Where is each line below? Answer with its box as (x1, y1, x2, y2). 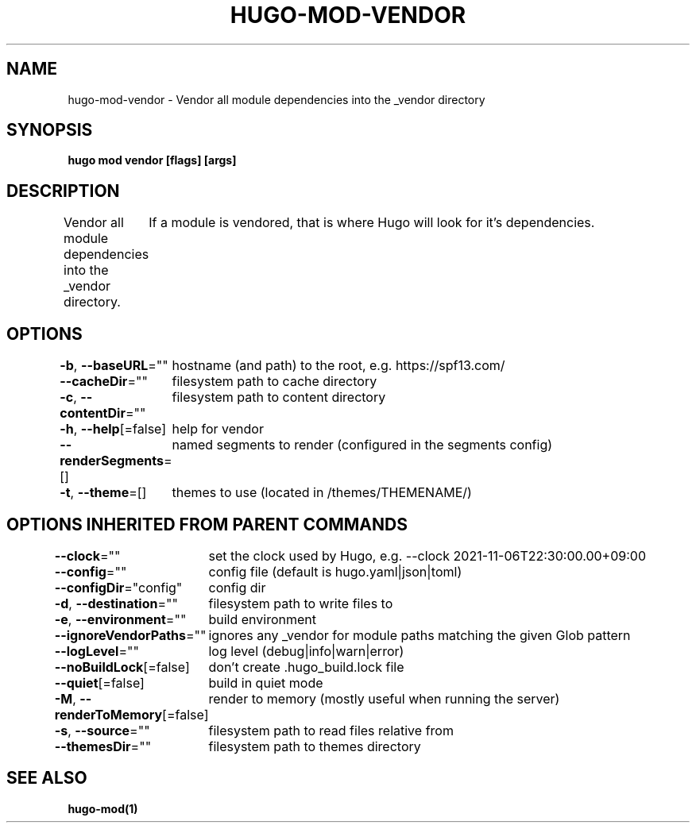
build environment (208, 611, 317, 627)
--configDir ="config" (54, 579, 183, 596)
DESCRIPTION (6, 180, 120, 201)
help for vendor (172, 421, 264, 438)
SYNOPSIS (6, 120, 93, 141)
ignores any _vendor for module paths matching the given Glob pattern (208, 627, 631, 643)
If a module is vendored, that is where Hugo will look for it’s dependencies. (149, 214, 595, 231)
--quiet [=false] (54, 674, 145, 691)
